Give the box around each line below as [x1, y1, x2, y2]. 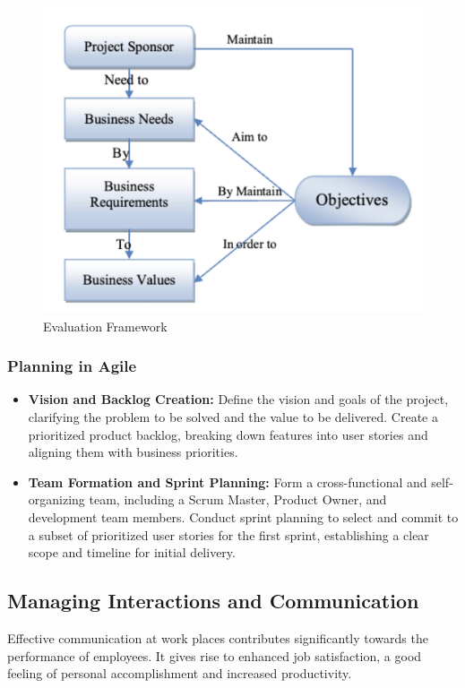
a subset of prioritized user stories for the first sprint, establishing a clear [28, 525, 429, 544]
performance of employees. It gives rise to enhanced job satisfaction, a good [7, 646, 422, 665]
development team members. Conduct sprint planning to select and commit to [28, 507, 459, 526]
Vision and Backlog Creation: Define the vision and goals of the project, [28, 390, 449, 408]
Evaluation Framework [43, 316, 168, 335]
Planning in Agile [7, 355, 137, 377]
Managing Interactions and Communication [7, 587, 419, 615]
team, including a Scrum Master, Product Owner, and [89, 490, 387, 509]
